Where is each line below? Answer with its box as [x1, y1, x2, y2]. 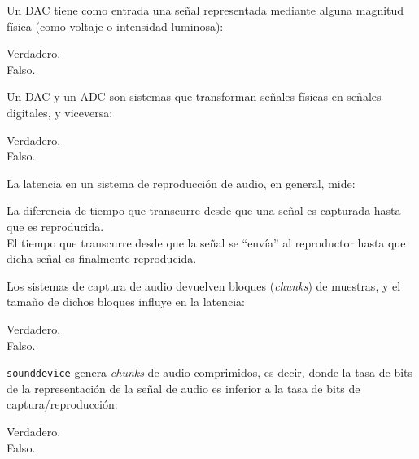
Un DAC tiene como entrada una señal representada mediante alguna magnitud [7, 2, 404, 18]
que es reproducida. [7, 217, 104, 234]
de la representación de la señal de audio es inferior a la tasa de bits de [7, 379, 360, 396]
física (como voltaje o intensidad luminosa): [7, 17, 224, 34]
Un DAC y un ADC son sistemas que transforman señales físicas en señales [7, 88, 382, 105]
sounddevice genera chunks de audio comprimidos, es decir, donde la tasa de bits [7, 364, 413, 381]
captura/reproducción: [7, 396, 118, 413]
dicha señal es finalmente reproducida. [7, 250, 197, 267]
